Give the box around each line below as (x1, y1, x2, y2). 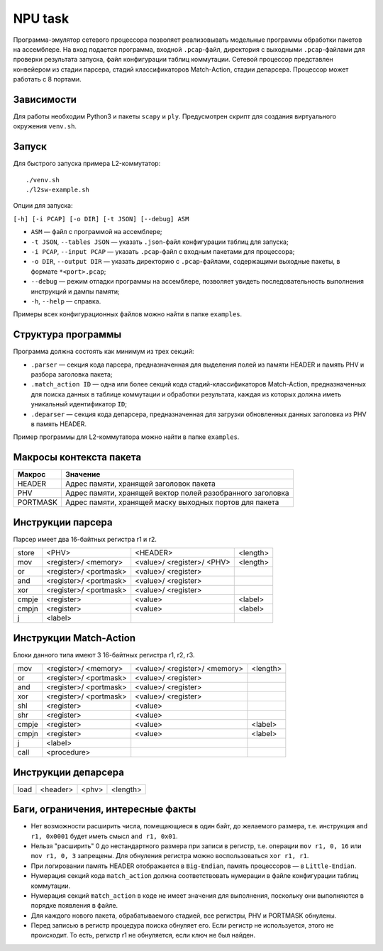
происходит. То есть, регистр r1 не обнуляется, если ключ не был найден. (30, 931, 256, 940)
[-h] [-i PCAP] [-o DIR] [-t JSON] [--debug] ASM (13, 215, 189, 223)
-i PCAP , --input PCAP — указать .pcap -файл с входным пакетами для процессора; (30, 248, 295, 256)
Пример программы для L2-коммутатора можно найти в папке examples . (13, 433, 240, 441)
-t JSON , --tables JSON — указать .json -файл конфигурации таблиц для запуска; (30, 238, 289, 246)
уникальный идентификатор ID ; (30, 400, 128, 408)
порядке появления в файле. (30, 901, 118, 910)
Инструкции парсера (13, 516, 113, 528)
